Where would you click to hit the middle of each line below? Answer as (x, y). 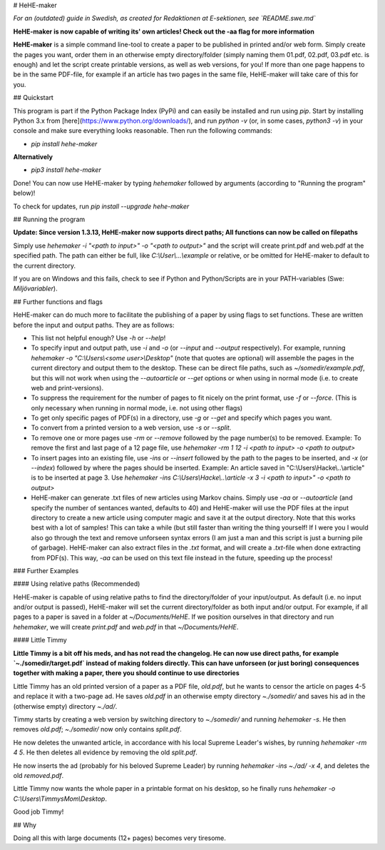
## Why (25, 825)
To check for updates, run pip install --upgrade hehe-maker (101, 206)
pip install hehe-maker (64, 143)
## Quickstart (33, 98)
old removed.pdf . (38, 775)
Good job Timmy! (38, 812)
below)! (24, 193)
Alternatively (33, 157)
